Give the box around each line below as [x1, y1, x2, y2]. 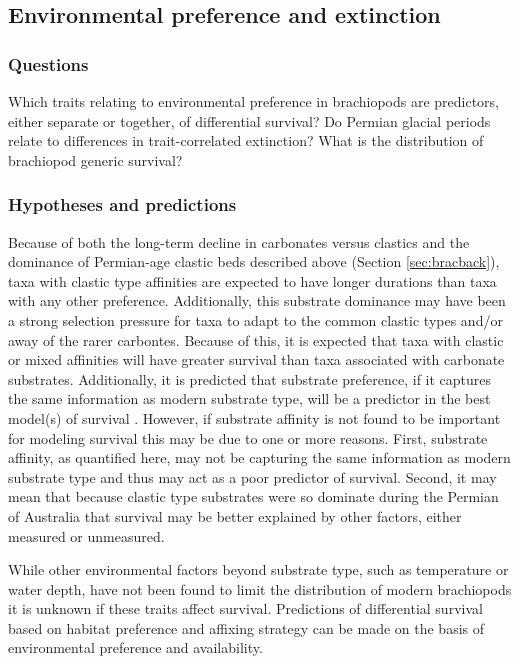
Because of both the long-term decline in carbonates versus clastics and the [8, 231, 470, 252]
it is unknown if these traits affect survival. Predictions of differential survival [8, 598, 483, 619]
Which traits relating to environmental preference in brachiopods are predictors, [8, 91, 500, 111]
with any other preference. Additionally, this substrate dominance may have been [8, 290, 506, 311]
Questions [8, 51, 89, 76]
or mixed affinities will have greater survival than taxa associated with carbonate [8, 349, 505, 370]
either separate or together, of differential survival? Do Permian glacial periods [8, 110, 491, 131]
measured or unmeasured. [8, 525, 165, 546]
